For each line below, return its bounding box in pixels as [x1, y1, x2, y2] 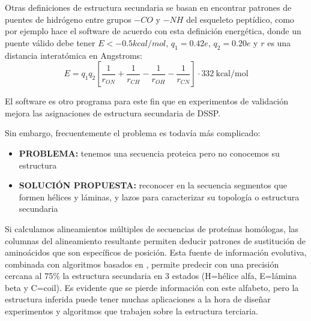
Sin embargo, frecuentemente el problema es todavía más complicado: [5, 127, 261, 139]
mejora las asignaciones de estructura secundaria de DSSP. [5, 106, 221, 119]
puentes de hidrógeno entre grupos [5, 13, 131, 25]
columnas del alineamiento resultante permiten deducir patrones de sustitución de [5, 234, 306, 247]
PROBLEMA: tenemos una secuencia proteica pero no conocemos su [19, 146, 280, 159]
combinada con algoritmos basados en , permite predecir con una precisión [5, 257, 279, 270]
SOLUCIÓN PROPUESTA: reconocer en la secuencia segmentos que [19, 179, 287, 191]
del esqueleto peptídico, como [186, 13, 294, 25]
